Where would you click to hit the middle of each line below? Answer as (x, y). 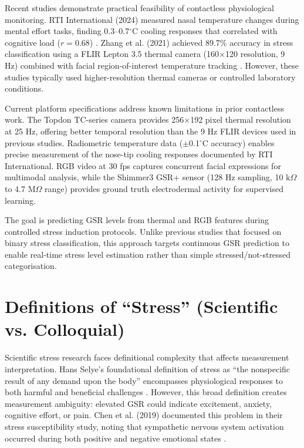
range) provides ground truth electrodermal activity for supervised (164, 188)
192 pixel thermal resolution (241, 119)
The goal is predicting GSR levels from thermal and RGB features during (137, 220)
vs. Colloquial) (65, 329)
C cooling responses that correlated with (205, 31)
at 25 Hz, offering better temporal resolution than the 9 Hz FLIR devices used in (151, 131)
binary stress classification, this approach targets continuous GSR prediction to (147, 243)
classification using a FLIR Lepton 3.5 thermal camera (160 (112, 54)
